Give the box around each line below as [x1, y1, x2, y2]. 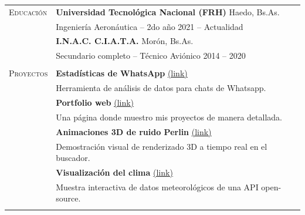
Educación [9, 5, 48, 18]
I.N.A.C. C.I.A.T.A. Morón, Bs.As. [56, 35, 194, 47]
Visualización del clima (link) [56, 166, 173, 179]
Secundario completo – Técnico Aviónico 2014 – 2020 [56, 49, 246, 62]
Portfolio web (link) [56, 96, 134, 109]
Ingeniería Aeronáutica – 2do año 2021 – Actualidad [56, 20, 243, 32]
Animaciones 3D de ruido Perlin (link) [56, 125, 212, 137]
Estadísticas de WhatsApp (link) [56, 67, 188, 79]
